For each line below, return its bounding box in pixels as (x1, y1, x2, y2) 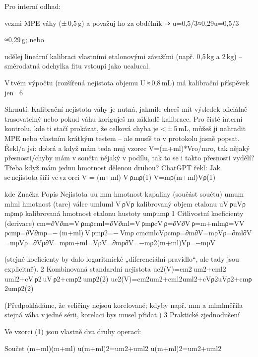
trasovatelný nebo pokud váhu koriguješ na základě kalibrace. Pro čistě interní (4, 113, 243, 124)
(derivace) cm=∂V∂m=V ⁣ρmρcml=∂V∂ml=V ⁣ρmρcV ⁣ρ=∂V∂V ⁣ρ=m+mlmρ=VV (4, 217, 245, 228)
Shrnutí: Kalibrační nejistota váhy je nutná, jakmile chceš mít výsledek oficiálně (4, 104, 248, 114)
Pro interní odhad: (4, 1, 61, 11)
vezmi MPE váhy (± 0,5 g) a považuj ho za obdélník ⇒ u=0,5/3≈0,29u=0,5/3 (4, 17, 239, 28)
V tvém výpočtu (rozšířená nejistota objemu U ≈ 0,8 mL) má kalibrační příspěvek (4, 77, 250, 87)
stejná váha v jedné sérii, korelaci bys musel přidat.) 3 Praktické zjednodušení (4, 309, 240, 320)
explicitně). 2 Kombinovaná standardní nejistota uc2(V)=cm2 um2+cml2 (4, 264, 226, 274)
